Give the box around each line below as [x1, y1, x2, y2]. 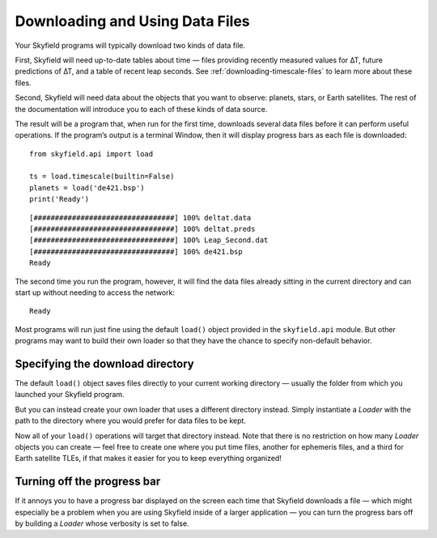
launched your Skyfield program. [15, 390, 125, 399]
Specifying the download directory [15, 357, 194, 370]
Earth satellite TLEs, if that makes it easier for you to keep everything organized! [15, 454, 282, 463]
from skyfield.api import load [29, 149, 154, 158]
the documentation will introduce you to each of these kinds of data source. [15, 104, 268, 113]
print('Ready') [29, 194, 90, 204]
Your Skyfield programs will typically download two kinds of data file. [15, 41, 246, 50]
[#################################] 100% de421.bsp [29, 247, 243, 256]
